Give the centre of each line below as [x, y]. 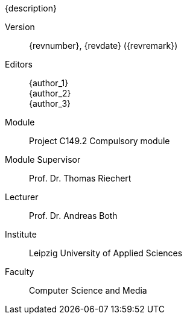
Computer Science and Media [88, 290]
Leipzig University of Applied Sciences [106, 253]
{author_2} [50, 93]
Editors [19, 64]
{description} [31, 8]
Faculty [20, 272]
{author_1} [49, 83]
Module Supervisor [43, 159]
